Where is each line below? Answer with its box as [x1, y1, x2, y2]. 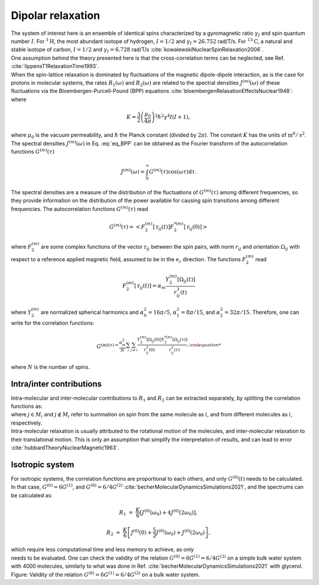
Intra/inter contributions [11, 379, 102, 389]
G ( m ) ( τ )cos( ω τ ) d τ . [148, 168, 197, 175]
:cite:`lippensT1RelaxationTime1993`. [11, 63, 100, 70]
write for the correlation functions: [11, 320, 95, 327]
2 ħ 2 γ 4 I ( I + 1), [154, 112, 190, 121]
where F [11, 243, 32, 250]
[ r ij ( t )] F [152, 223, 174, 232]
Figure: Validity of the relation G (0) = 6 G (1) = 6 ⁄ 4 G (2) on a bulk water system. [11, 570, 200, 578]
